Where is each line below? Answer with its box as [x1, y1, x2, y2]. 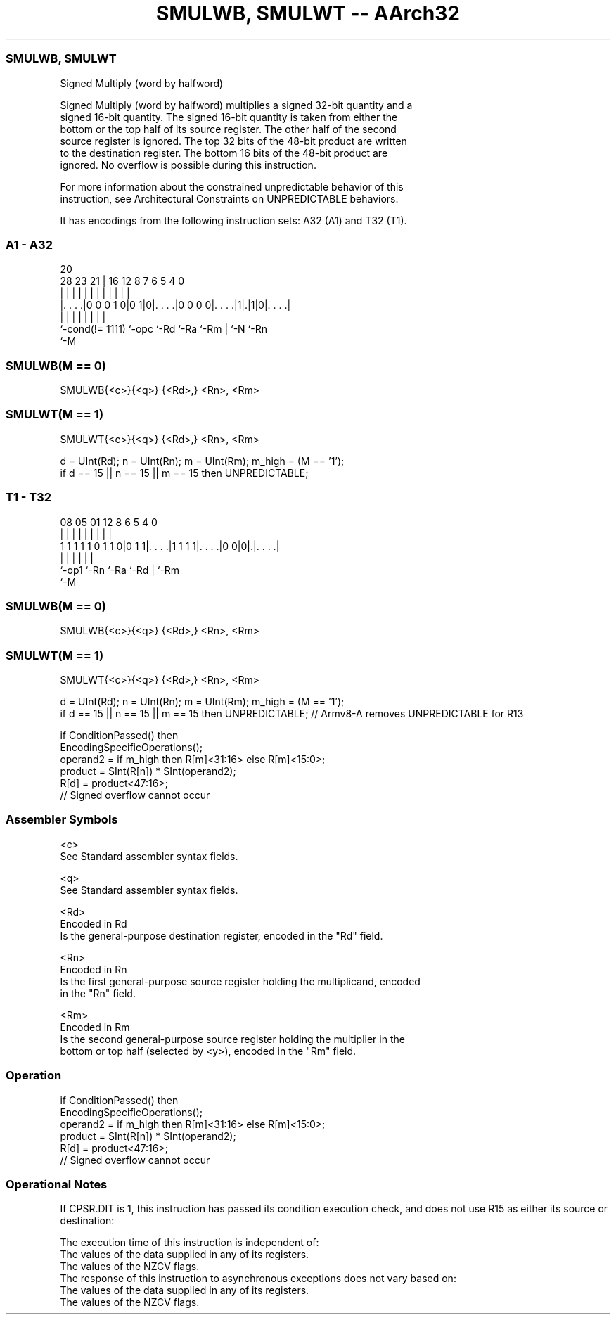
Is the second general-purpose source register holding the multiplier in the [60, 1032, 405, 1045]
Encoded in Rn [60, 963, 127, 975]
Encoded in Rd [60, 917, 127, 930]
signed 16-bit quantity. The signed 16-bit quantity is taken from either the [60, 110, 398, 123]
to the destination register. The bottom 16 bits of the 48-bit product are [60, 146, 388, 159]
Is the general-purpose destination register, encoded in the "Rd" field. [60, 929, 383, 942]
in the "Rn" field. [60, 987, 136, 999]
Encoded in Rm [60, 1020, 130, 1033]
